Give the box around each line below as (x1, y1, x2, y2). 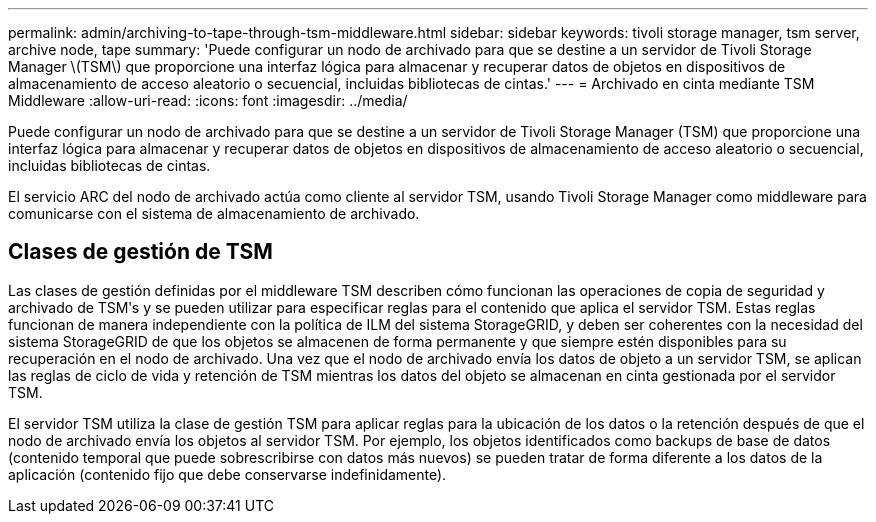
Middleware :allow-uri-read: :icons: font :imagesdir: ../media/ (8, 92, 408, 109)
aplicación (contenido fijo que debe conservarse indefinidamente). (8, 465, 447, 483)
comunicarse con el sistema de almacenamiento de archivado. (8, 205, 420, 222)
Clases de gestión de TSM (8, 239, 273, 265)
